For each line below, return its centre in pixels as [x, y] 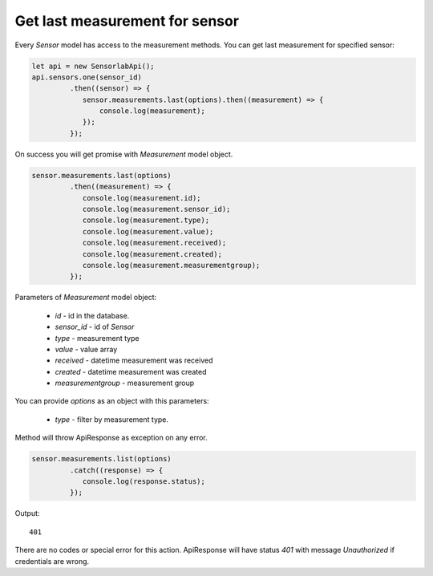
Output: [27, 513]
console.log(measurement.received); [154, 243]
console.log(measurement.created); [152, 254]
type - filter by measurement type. [111, 419]
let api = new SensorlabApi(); [93, 66]
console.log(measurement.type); [146, 220]
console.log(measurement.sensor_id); [156, 209]
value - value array [86, 349]
